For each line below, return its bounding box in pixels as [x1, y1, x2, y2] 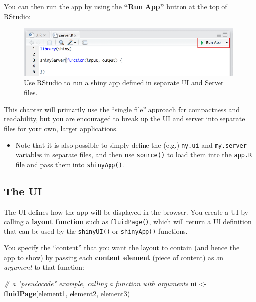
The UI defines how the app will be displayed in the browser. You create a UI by [4, 206, 248, 217]
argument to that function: [4, 262, 84, 272]
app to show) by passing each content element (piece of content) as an [4, 252, 224, 262]
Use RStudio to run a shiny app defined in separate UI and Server [24, 77, 224, 88]
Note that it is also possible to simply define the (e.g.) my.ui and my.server [15, 140, 247, 150]
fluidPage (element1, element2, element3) [4, 288, 130, 298]
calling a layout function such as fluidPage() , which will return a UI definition [4, 216, 252, 226]
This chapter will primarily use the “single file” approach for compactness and [4, 104, 240, 114]
